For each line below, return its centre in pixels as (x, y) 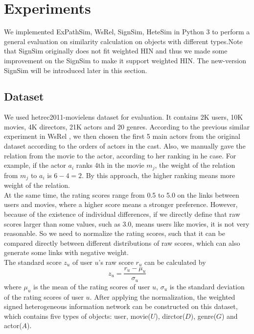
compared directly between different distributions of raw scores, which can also (122, 243)
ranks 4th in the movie (110, 165)
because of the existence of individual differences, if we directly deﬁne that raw (122, 214)
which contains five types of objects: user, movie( (77, 316)
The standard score (33, 262)
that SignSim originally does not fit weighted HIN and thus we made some (116, 51)
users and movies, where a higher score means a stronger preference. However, (121, 204)
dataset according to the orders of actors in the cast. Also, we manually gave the (125, 146)
